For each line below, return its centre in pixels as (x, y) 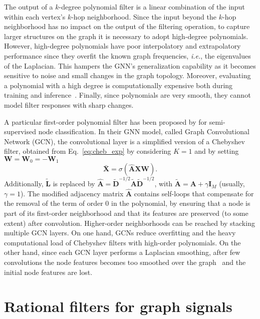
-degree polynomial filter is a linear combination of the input (152, 7)
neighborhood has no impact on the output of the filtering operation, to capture (127, 26)
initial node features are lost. (48, 272)
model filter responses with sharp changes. (69, 104)
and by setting (217, 151)
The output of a (29, 7)
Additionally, (24, 184)
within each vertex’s (35, 16)
